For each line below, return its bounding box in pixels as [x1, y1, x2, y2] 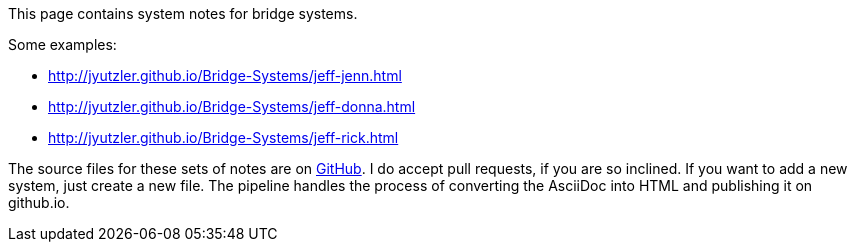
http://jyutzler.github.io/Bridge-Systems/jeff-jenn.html [48, 67, 402, 84]
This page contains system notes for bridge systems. [8, 5, 358, 22]
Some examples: [8, 36, 117, 53]
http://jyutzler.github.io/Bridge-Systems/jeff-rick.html [48, 129, 399, 146]
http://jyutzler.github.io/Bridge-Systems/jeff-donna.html [48, 98, 416, 115]
